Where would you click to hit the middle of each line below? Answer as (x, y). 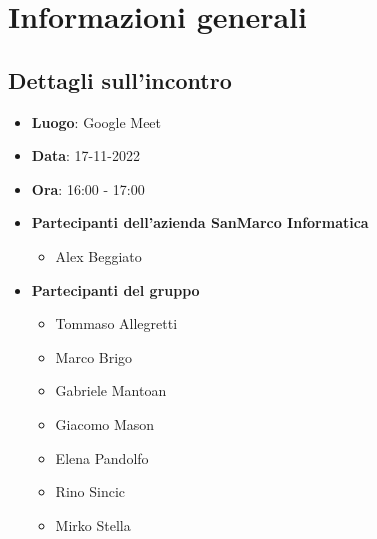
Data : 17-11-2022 (85, 155)
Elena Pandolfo (102, 457)
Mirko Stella (93, 524)
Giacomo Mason (105, 423)
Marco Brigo (94, 356)
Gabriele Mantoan (111, 390)
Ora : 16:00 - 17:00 (88, 188)
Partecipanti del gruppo (115, 289)
